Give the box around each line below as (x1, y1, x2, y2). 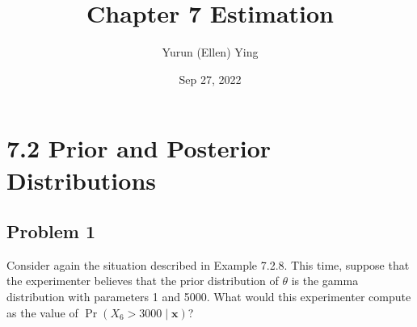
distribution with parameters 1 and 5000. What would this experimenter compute (6, 288, 411, 305)
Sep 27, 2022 (179, 70, 242, 87)
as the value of (6, 304, 78, 321)
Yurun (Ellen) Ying (162, 44, 259, 61)
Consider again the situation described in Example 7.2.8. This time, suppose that (6, 256, 410, 273)
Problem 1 (6, 219, 95, 244)
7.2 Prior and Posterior (6, 132, 272, 165)
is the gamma (291, 272, 359, 289)
